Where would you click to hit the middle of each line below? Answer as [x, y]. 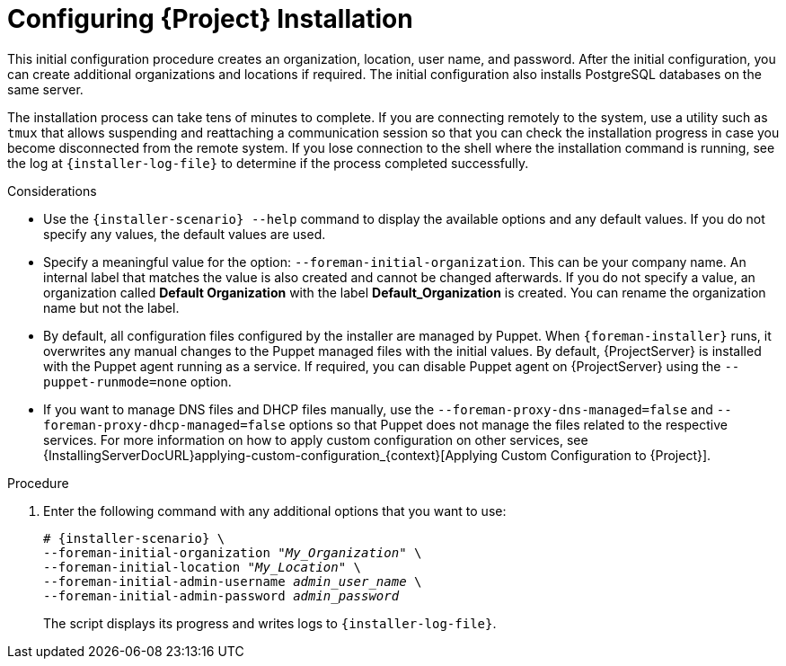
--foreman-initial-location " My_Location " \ [203, 567]
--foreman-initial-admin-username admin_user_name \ [233, 581]
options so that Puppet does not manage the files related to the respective [508, 424]
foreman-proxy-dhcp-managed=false [164, 425]
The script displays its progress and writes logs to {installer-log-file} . [270, 623]
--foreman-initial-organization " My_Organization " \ [233, 552]
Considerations [52, 191]
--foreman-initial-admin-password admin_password [221, 595]
